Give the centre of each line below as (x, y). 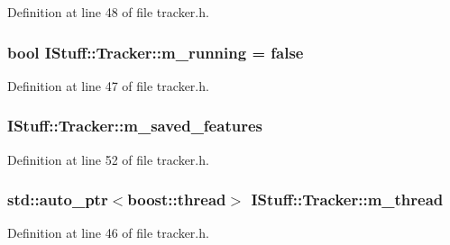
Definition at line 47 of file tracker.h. (108, 85)
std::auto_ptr (58, 200)
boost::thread (177, 200)
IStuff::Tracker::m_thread (347, 200)
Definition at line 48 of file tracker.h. (108, 12)
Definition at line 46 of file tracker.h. (108, 233)
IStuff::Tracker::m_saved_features (135, 126)
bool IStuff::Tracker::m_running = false (156, 52)
